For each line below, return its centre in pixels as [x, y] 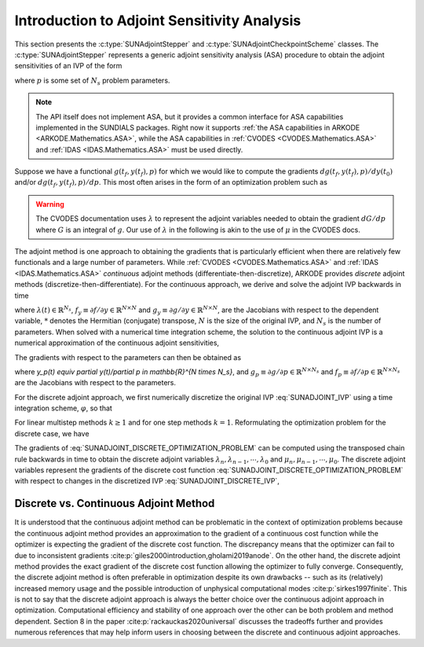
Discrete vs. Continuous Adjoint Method [115, 504]
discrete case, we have [52, 433]
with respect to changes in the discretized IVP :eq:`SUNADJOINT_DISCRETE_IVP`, [147, 481]
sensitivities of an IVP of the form [68, 66]
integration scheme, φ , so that [64, 408]
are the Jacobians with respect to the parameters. [95, 383]
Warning [50, 204]
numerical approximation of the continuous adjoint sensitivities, [117, 343]
